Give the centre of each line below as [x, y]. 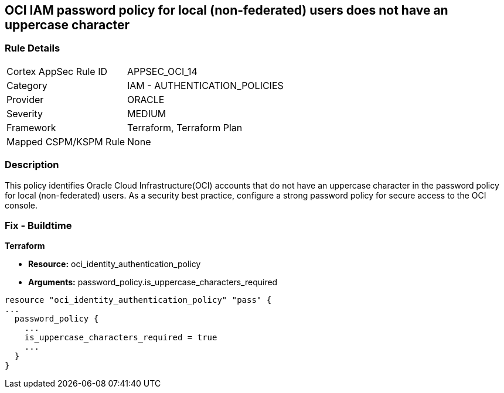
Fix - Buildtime [38, 225]
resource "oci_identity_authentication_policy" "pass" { [138, 300]
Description [32, 165]
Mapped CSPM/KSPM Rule [66, 141]
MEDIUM [147, 113]
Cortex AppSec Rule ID [57, 71]
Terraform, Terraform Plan [185, 127]
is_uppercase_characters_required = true [121, 338]
